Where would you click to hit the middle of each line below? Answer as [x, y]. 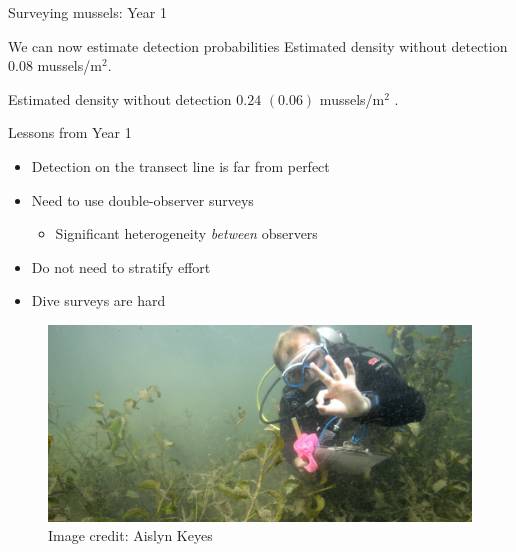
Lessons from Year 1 [70, 132]
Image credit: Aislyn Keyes [130, 535]
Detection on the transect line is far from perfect [180, 165]
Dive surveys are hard [98, 300]
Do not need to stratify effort [121, 266]
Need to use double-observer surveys [142, 199]
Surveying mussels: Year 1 [87, 12]
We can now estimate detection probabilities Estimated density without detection [258, 45]
